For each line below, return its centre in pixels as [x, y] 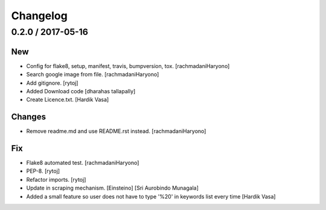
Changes [29, 117]
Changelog [39, 16]
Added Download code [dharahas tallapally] [81, 91]
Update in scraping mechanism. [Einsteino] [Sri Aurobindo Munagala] [113, 188]
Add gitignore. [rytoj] [52, 83]
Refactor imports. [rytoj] [56, 179]
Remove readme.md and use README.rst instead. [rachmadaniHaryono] [116, 131]
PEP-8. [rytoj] [43, 171]
